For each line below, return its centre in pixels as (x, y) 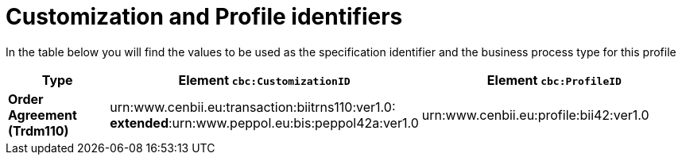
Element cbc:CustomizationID (264, 80)
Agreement (43, 115)
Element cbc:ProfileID (554, 80)
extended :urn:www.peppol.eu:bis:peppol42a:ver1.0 (264, 123)
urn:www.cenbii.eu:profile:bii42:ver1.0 (535, 115)
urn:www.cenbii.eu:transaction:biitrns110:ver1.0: (253, 107)
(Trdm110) (39, 130)
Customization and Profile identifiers (204, 17)
